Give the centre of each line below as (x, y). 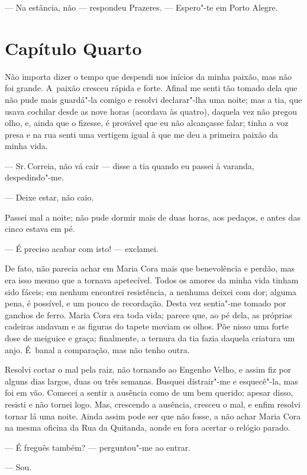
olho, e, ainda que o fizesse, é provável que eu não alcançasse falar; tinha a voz (147, 123)
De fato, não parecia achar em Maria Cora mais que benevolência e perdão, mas (150, 268)
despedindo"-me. (34, 177)
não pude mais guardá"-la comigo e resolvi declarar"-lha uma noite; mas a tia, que (153, 99)
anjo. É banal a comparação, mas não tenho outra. (97, 349)
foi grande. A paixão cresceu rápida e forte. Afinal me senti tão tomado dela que (151, 88)
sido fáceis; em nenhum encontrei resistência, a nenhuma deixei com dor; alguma (151, 291)
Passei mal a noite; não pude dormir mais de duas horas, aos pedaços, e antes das (153, 217)
